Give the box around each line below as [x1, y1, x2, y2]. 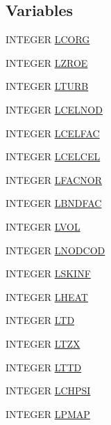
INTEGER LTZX [6, 336, 80, 350]
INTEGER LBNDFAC [6, 196, 102, 210]
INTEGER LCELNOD [6, 102, 103, 116]
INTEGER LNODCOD [6, 242, 105, 257]
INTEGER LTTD [6, 360, 82, 374]
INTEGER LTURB [6, 79, 89, 93]
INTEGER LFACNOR [6, 172, 102, 187]
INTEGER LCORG [6, 32, 90, 47]
